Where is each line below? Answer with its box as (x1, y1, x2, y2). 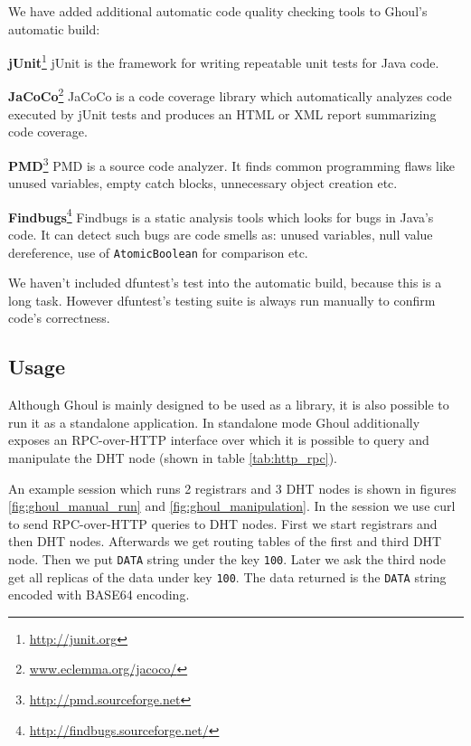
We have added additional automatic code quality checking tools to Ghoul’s (8, 2, 428, 20)
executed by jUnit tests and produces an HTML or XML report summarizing (8, 104, 437, 123)
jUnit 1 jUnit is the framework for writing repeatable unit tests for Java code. (8, 51, 439, 71)
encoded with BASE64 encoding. (8, 585, 190, 604)
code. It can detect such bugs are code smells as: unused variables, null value (8, 224, 433, 243)
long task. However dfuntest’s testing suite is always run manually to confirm (8, 290, 436, 309)
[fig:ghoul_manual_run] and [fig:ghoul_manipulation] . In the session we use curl (8, 496, 456, 515)
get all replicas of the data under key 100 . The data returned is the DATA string (8, 567, 447, 586)
